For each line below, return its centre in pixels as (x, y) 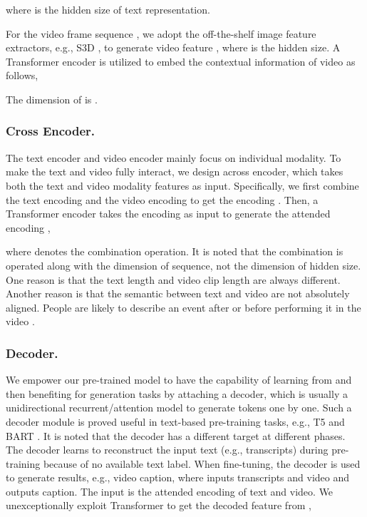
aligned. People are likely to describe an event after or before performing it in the (183, 307)
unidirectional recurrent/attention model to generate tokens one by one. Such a (179, 408)
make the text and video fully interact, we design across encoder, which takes (175, 172)
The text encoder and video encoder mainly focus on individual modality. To (174, 157)
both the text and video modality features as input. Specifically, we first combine (182, 185)
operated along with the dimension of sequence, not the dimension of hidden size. (183, 265)
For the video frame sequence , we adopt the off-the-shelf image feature (161, 33)
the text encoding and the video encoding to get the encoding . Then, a (162, 199)
